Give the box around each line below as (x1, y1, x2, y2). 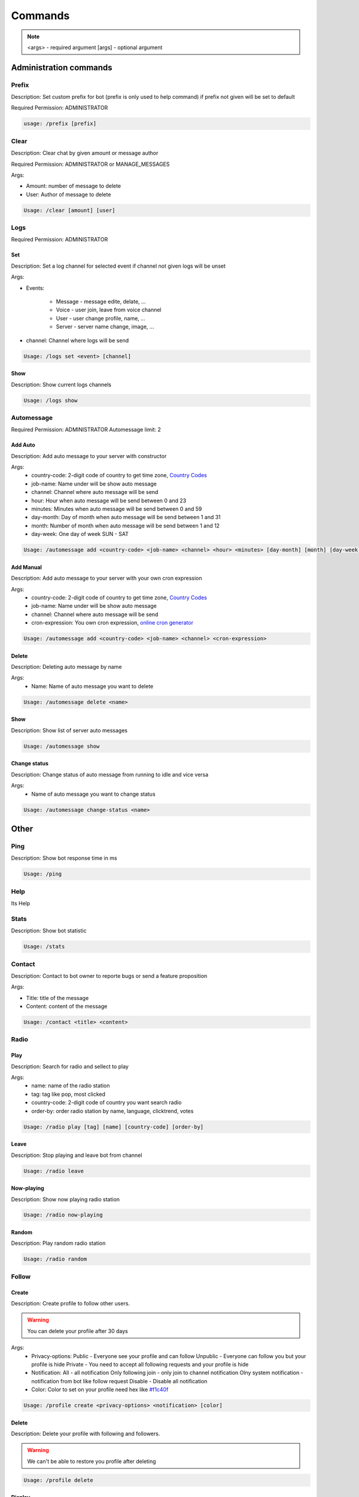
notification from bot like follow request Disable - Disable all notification (31, 1377, 208, 1384)
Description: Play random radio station (11, 1240, 106, 1247)
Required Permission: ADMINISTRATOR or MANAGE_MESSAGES (11, 160, 170, 168)
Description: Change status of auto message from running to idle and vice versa (11, 771, 209, 778)
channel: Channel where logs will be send (26, 337, 129, 344)
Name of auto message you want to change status (31, 790, 156, 798)
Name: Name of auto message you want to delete (31, 683, 154, 690)
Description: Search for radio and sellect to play (11, 1063, 129, 1070)
